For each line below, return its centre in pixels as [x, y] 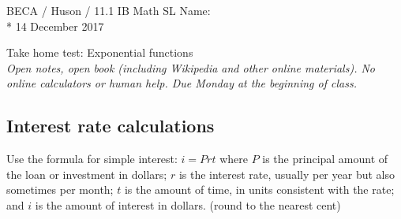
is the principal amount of [325, 159]
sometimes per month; [60, 189]
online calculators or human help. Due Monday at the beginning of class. [182, 83]
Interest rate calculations [111, 126]
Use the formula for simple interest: [92, 159]
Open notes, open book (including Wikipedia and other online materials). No [191, 67]
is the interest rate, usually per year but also [287, 174]
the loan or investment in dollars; [87, 174]
